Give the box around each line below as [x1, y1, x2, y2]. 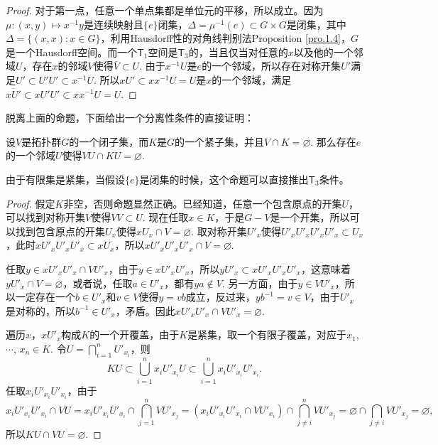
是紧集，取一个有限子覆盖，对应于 [187, 327, 347, 342]
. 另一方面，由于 [221, 275, 298, 290]
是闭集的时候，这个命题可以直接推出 [139, 171, 309, 186]
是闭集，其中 [286, 16, 346, 31]
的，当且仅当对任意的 [188, 44, 288, 59]
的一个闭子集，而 [69, 134, 149, 149]
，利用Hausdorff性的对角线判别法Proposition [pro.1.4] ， [100, 31, 351, 45]
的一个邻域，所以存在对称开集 [202, 58, 341, 73]
